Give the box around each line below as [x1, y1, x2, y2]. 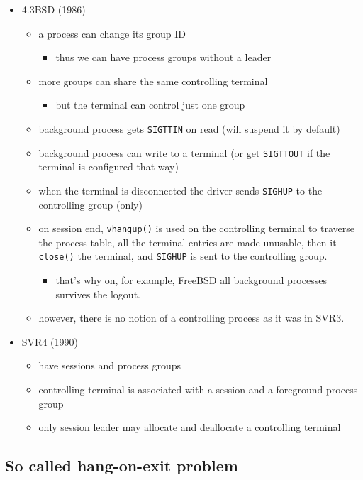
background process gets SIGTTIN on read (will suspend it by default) [38, 121, 340, 136]
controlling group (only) [38, 197, 143, 212]
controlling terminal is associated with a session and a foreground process [38, 382, 358, 396]
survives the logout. [55, 286, 140, 301]
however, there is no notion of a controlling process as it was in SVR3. [38, 310, 345, 325]
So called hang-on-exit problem [5, 454, 238, 476]
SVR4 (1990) [21, 334, 78, 349]
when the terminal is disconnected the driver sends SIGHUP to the [38, 182, 323, 197]
